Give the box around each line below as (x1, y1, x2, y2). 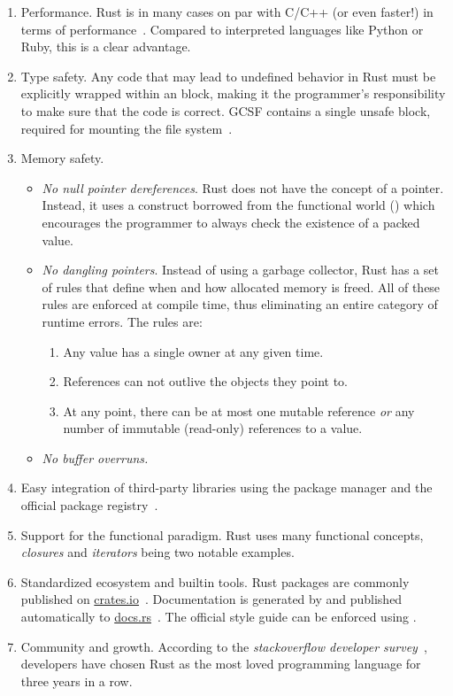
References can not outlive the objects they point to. (63, 372, 348, 391)
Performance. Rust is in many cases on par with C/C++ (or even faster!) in (20, 3, 434, 20)
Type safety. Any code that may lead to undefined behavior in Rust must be (20, 66, 436, 85)
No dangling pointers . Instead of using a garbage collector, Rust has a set (42, 260, 439, 279)
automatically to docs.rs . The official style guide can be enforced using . (20, 607, 417, 626)
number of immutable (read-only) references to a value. (63, 419, 363, 437)
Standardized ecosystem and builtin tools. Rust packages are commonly (20, 572, 410, 591)
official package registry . (20, 496, 158, 514)
